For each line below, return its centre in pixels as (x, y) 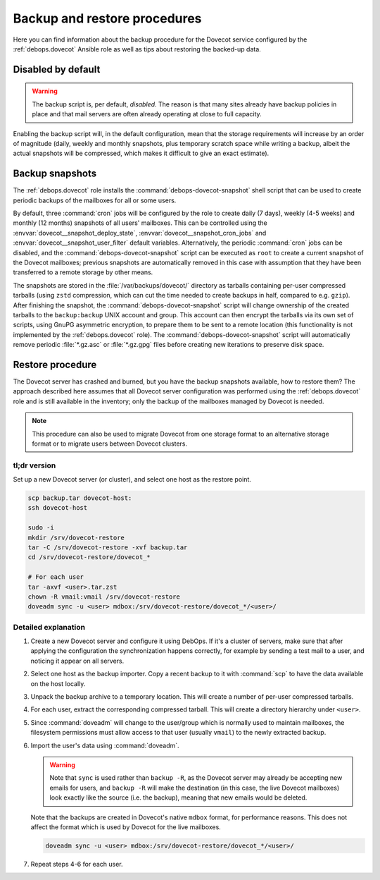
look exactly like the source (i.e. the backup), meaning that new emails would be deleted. (178, 797)
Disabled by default (57, 69)
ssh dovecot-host (58, 508)
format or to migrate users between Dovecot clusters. (110, 444)
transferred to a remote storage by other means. (83, 272)
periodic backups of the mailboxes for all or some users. (95, 200)
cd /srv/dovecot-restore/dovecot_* (89, 557)
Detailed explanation (49, 627)
